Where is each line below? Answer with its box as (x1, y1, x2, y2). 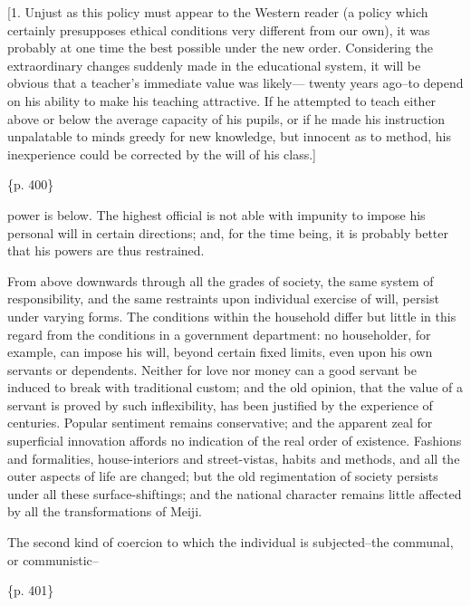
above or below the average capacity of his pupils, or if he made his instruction (7, 109, 446, 128)
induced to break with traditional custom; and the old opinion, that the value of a (7, 378, 464, 397)
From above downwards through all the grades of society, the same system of (7, 271, 434, 290)
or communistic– (7, 550, 99, 569)
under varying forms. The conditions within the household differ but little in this (7, 306, 457, 325)
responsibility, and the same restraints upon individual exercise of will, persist (7, 289, 439, 308)
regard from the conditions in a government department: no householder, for (7, 324, 431, 343)
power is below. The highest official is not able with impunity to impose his (7, 205, 426, 224)
